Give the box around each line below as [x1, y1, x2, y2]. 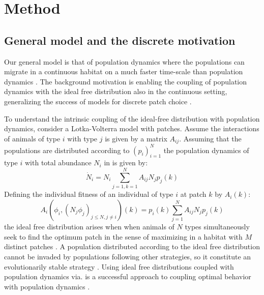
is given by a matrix [105, 133, 167, 143]
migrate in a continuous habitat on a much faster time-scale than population [4, 66, 243, 77]
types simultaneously [185, 221, 250, 232]
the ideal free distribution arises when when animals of [4, 221, 174, 232]
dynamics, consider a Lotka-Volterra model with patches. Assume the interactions [4, 123, 259, 134]
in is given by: [104, 157, 148, 168]
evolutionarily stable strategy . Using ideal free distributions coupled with [4, 261, 234, 272]
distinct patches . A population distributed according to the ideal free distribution [4, 241, 260, 252]
